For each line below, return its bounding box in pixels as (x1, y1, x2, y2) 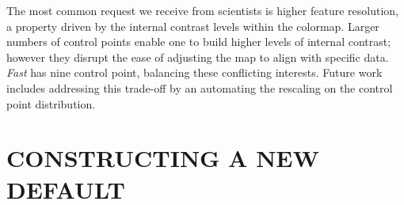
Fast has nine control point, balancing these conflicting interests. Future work (6, 64, 383, 81)
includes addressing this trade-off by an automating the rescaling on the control (6, 79, 393, 96)
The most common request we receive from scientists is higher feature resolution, (6, 2, 398, 18)
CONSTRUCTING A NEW (6, 142, 319, 174)
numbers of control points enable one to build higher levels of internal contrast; (6, 33, 391, 50)
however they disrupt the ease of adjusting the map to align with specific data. (6, 48, 389, 65)
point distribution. (6, 95, 96, 112)
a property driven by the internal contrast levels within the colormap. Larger (6, 17, 379, 34)
